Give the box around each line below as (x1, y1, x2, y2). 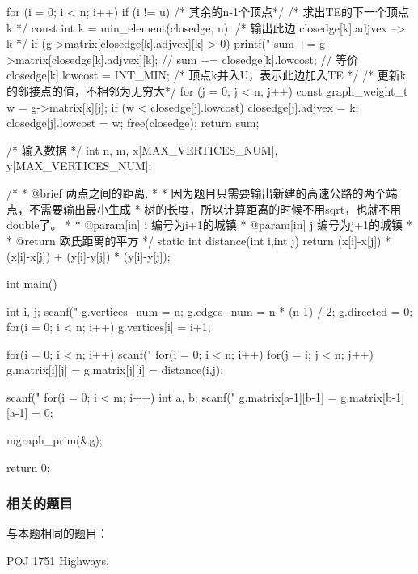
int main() (6, 274, 57, 291)
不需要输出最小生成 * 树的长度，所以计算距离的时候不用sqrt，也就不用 (28, 200, 402, 217)
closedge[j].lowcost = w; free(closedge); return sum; (6, 114, 260, 131)
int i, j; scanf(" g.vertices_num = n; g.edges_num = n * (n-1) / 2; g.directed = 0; (6, 302, 413, 319)
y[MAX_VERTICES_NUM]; (6, 157, 152, 174)
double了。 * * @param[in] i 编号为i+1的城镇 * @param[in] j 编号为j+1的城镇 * (6, 216, 412, 233)
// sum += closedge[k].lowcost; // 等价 (161, 50, 359, 67)
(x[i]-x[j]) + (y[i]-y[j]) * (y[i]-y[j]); (6, 248, 171, 265)
